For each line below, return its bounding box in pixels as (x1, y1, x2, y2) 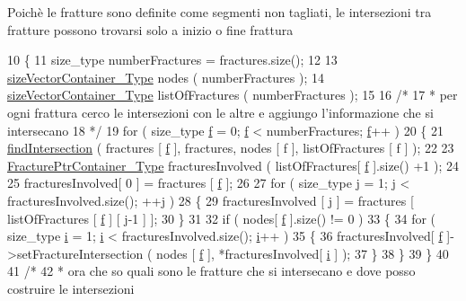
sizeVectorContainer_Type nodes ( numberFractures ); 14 (7, 67, 324, 86)
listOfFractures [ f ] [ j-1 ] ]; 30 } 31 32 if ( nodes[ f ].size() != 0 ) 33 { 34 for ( (7, 208, 436, 227)
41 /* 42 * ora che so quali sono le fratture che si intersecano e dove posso (7, 261, 416, 280)
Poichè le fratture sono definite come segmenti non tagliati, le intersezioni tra (7, 3, 432, 21)
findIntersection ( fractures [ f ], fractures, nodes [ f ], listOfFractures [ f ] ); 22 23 (7, 138, 454, 157)
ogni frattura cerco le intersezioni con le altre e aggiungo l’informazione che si (7, 102, 434, 121)
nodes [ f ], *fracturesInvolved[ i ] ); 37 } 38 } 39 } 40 (156, 243, 449, 262)
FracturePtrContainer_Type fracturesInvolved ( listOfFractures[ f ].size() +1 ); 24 (7, 155, 459, 174)
